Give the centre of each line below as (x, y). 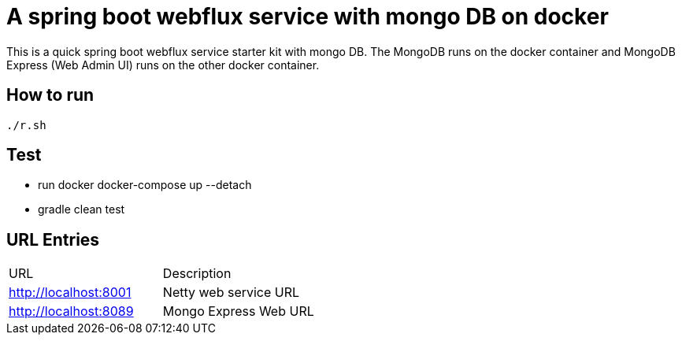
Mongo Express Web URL (238, 311)
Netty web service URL (231, 293)
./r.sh (26, 125)
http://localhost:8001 (70, 293)
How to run (50, 95)
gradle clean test (82, 209)
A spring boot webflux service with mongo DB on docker (308, 17)
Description (197, 274)
